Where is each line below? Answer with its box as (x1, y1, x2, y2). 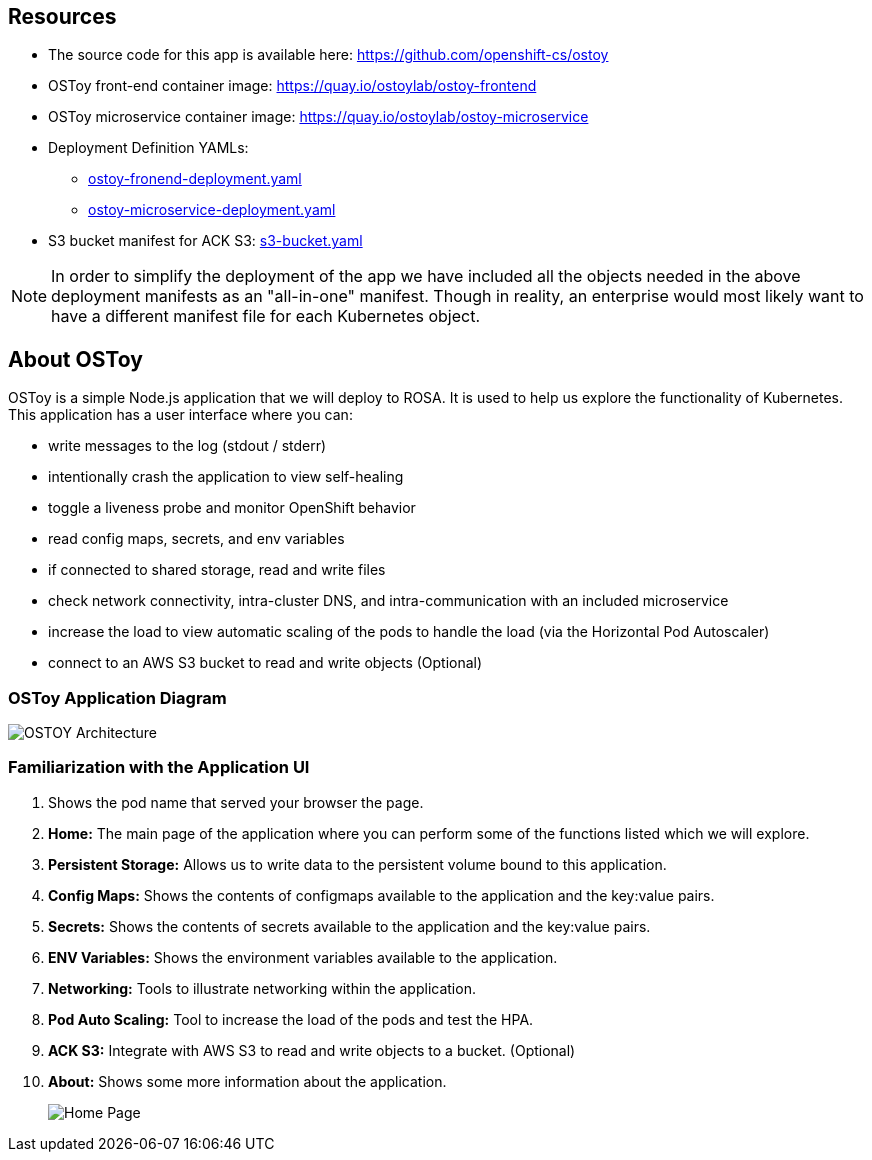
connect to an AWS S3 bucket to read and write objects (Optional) (48, 654, 483, 672)
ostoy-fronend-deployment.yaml (88, 170, 302, 188)
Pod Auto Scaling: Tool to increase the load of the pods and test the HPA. (48, 1010, 534, 1028)
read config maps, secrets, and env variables (48, 530, 345, 548)
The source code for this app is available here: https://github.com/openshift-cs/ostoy (48, 46, 609, 64)
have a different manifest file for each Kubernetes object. (51, 306, 480, 327)
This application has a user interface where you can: (8, 406, 353, 424)
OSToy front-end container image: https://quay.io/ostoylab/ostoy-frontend (48, 77, 537, 95)
